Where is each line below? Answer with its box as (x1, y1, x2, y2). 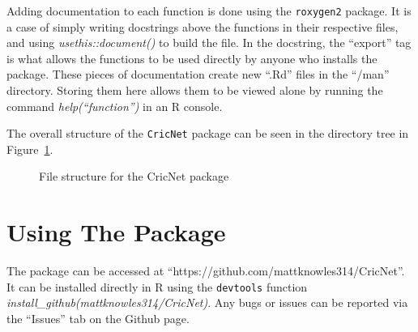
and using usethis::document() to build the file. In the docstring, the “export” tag (6, 34, 412, 51)
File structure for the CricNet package (39, 168, 229, 185)
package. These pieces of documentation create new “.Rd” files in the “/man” (6, 66, 390, 83)
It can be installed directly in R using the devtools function (6, 278, 308, 295)
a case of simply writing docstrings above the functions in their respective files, (6, 18, 399, 35)
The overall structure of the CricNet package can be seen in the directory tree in (6, 125, 409, 142)
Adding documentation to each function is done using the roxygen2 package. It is (6, 2, 412, 19)
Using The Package (6, 215, 226, 249)
